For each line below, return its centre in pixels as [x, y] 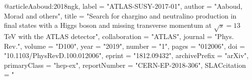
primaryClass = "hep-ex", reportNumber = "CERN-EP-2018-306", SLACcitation [125, 65]
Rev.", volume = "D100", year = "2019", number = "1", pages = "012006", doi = [125, 46]
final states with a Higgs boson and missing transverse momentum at [108, 25]
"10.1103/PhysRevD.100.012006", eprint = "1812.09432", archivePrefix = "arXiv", [126, 55]
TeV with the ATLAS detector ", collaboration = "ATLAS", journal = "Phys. [119, 36]
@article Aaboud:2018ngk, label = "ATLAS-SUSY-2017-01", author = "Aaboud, [123, 6]
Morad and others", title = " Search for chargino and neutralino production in [120, 15]
